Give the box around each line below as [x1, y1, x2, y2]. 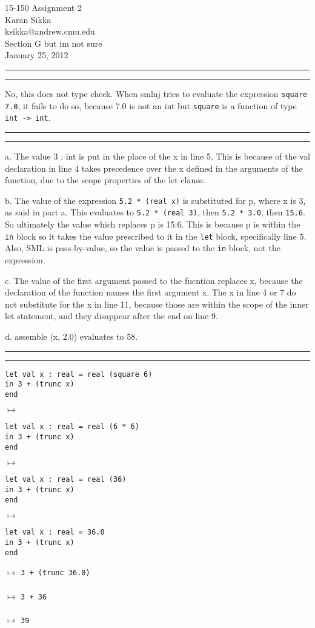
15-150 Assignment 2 [5, 1, 82, 13]
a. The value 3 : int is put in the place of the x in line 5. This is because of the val [5, 149, 310, 162]
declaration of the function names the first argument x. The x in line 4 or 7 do [5, 286, 296, 299]
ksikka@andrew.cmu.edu [5, 25, 95, 38]
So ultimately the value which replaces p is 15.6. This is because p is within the [5, 218, 300, 231]
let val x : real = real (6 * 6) [5, 422, 139, 431]
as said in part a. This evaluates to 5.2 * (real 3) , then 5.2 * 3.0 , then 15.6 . [5, 206, 305, 218]
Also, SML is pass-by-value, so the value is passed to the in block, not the [5, 241, 280, 254]
